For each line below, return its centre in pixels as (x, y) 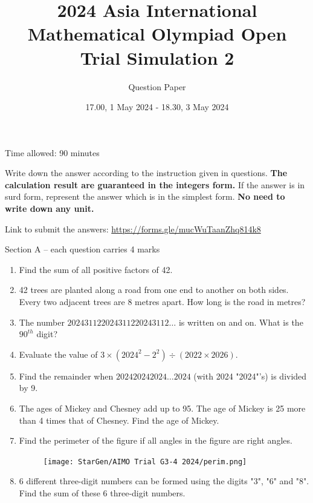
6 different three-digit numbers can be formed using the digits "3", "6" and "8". (164, 481)
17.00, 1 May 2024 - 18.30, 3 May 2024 (157, 107)
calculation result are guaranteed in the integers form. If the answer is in (155, 184)
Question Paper (157, 86)
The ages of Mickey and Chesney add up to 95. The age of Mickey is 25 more (162, 408)
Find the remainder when (66, 376)
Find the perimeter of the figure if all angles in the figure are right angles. (156, 440)
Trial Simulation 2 (157, 57)
